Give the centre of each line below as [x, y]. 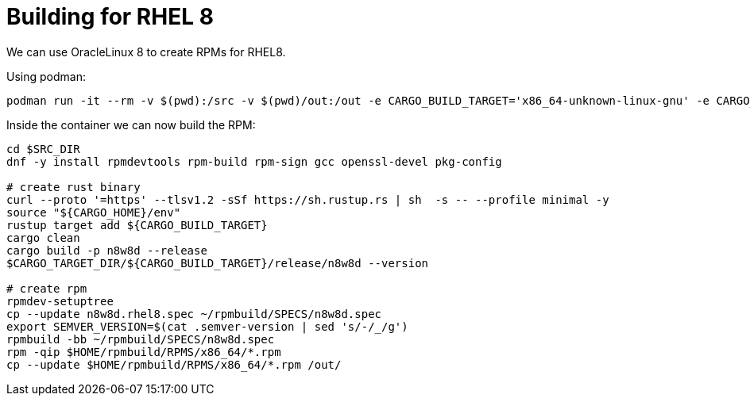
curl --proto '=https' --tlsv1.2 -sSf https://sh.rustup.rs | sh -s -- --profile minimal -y [308, 199]
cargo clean [43, 237]
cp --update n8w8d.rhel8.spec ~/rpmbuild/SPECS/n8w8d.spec [194, 314]
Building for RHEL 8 [110, 17]
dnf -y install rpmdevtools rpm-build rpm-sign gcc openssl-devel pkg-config [254, 161]
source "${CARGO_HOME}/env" [94, 212]
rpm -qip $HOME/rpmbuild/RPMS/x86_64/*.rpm [144, 352]
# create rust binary [73, 187]
